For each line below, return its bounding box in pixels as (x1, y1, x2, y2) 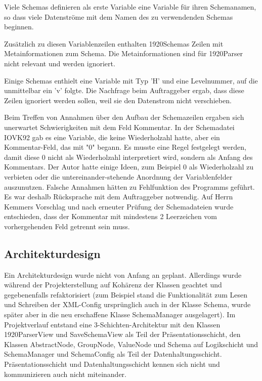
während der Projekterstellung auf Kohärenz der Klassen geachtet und (4, 279, 222, 290)
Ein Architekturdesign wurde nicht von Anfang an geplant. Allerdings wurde (4, 269, 242, 280)
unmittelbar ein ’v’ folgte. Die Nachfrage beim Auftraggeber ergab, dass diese (4, 85, 244, 96)
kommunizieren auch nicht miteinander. (4, 368, 126, 379)
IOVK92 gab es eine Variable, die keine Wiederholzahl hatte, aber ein (4, 132, 220, 142)
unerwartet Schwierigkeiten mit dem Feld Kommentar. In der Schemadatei (4, 121, 235, 132)
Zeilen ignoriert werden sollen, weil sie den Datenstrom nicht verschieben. (4, 95, 232, 105)
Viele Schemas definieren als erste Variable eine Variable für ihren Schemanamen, (4, 2, 256, 12)
